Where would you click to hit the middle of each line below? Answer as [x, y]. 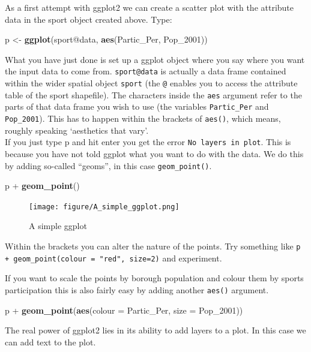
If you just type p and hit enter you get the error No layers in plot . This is [148, 142]
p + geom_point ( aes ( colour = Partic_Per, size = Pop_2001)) [124, 310]
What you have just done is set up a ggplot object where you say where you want [155, 59]
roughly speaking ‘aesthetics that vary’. [77, 130]
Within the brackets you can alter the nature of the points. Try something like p [153, 246]
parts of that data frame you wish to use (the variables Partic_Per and [137, 106]
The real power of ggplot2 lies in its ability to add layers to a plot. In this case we [155, 330]
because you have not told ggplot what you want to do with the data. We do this [154, 153]
